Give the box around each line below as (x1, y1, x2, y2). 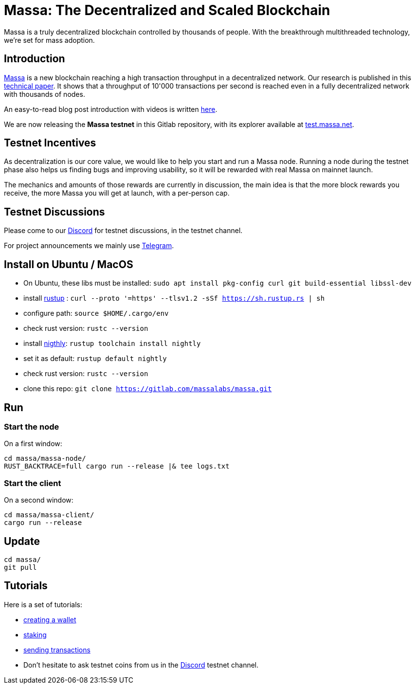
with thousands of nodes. (4, 90, 85, 98)
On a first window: (4, 439, 62, 448)
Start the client (4, 478, 61, 488)
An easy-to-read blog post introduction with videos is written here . (4, 105, 217, 113)
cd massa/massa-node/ (4, 454, 86, 463)
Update (4, 535, 40, 547)
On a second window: (4, 496, 73, 505)
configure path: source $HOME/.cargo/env (23, 309, 169, 318)
